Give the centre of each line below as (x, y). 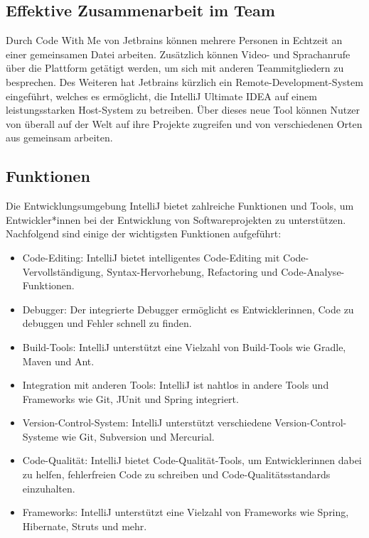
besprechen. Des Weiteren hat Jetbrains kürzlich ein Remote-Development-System (184, 81)
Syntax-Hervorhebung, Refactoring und (192, 271)
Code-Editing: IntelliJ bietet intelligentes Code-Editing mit (151, 257)
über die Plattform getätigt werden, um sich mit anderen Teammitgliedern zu (175, 68)
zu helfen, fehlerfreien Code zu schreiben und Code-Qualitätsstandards (176, 474)
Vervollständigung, (63, 271)
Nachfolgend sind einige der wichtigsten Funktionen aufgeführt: (144, 233)
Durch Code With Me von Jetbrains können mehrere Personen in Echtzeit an (174, 40)
